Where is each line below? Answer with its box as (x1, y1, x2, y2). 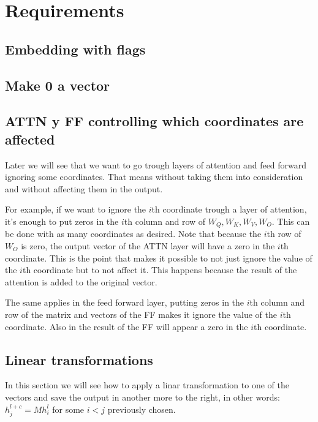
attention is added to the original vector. (5, 275, 157, 288)
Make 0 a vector (5, 75, 110, 94)
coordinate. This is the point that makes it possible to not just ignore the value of (5, 251, 312, 264)
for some (52, 402, 85, 415)
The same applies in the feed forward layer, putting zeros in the (5, 296, 244, 309)
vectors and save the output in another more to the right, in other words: (5, 390, 280, 403)
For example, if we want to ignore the (5, 203, 146, 216)
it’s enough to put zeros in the (5, 214, 119, 227)
